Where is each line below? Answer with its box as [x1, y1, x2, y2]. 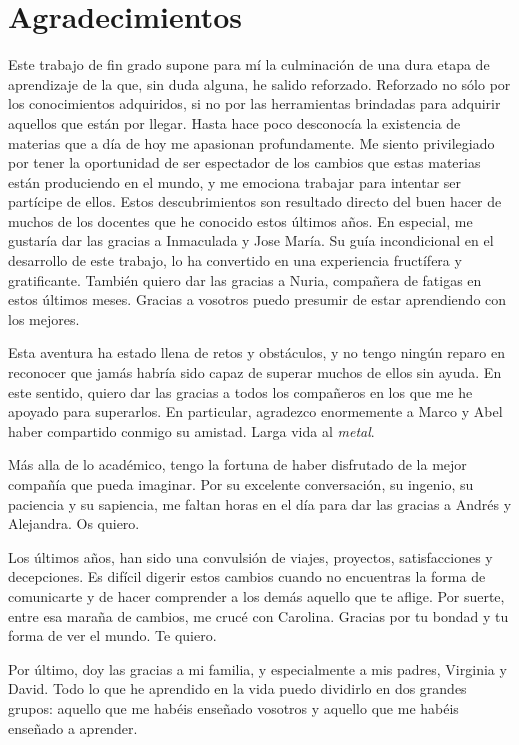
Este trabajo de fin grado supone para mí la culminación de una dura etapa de [8, 54, 490, 75]
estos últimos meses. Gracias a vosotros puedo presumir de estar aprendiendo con [8, 289, 507, 310]
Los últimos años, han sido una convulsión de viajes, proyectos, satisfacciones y [8, 546, 493, 567]
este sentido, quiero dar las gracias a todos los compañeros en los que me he [8, 381, 473, 402]
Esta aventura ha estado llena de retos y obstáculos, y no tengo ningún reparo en [8, 342, 505, 363]
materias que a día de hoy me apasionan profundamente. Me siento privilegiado [8, 132, 495, 153]
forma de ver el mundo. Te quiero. [8, 625, 217, 646]
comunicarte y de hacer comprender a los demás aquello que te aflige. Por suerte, [8, 585, 505, 606]
